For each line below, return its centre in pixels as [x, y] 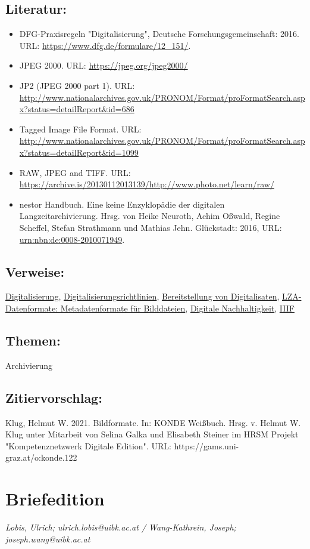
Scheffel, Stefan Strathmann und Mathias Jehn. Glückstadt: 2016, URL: [151, 227]
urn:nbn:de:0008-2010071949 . [72, 239]
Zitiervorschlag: [54, 397]
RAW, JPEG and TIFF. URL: [75, 172]
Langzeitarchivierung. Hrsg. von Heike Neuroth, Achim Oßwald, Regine [150, 216]
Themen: [33, 340]
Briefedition [55, 499]
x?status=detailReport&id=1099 [79, 152]
